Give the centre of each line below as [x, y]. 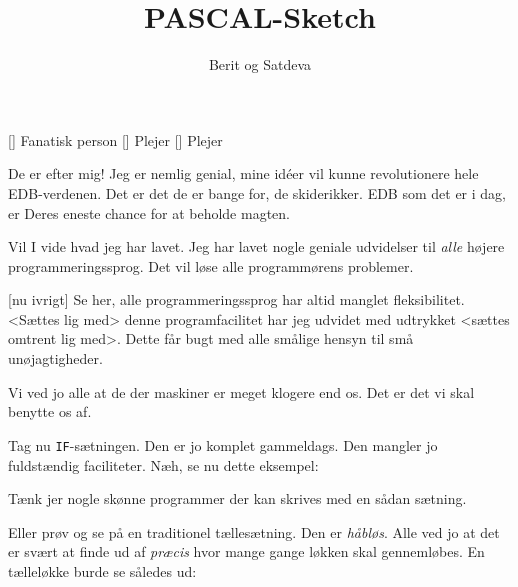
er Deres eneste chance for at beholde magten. [149, 212]
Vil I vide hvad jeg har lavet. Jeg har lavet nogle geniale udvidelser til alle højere [256, 246]
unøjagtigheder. [55, 358]
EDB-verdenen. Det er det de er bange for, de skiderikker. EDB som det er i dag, [257, 192]
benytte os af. [50, 411]
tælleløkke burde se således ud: [102, 570]
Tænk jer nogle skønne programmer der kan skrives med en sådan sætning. [237, 498]
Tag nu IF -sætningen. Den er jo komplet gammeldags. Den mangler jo [223, 444]
